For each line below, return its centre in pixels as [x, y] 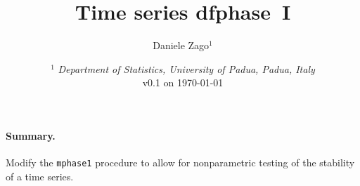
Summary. [31, 135]
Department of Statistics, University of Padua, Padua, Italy [186, 68]
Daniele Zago [181, 45]
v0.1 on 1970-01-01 [183, 82]
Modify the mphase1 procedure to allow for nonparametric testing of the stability [180, 162]
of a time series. [40, 176]
